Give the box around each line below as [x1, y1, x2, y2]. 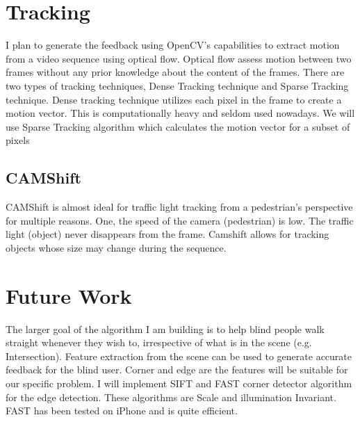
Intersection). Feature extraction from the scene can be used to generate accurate [6, 348, 352, 363]
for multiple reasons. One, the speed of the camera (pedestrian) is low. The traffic [6, 213, 354, 227]
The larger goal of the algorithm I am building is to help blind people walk [6, 321, 325, 336]
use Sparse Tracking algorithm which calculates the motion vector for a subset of [6, 119, 350, 133]
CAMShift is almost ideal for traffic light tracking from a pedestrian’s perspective [6, 200, 353, 214]
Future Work [6, 281, 132, 309]
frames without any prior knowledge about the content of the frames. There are [6, 65, 345, 79]
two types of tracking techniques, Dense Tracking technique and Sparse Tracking [6, 78, 349, 92]
